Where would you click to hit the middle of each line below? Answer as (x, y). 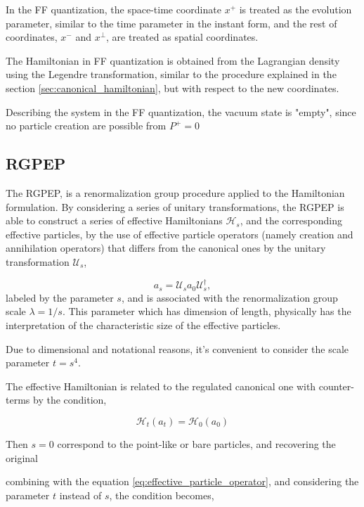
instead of (80, 495)
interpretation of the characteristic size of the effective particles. (143, 325)
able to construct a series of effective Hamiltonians (114, 220)
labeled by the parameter (60, 297)
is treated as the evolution (295, 9)
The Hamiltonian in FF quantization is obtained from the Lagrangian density (173, 60)
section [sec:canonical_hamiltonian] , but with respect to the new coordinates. (173, 88)
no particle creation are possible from (86, 126)
